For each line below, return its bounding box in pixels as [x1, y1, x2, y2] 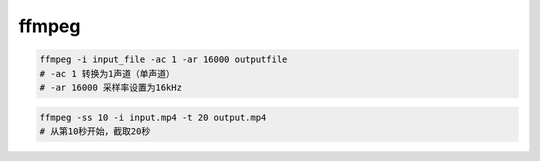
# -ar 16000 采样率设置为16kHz [39, 81, 182, 93]
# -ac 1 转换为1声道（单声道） [39, 68, 175, 79]
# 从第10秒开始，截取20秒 [39, 125, 151, 137]
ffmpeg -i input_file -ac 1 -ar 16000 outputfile [39, 54, 288, 65]
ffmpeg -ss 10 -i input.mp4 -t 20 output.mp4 [39, 111, 267, 123]
